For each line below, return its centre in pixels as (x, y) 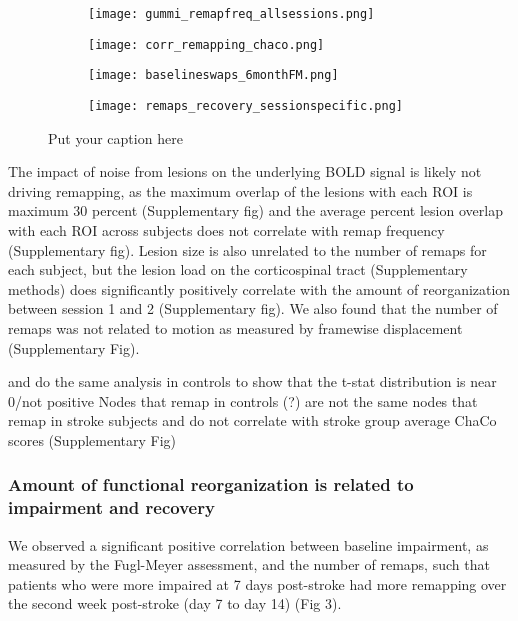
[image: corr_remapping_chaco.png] (206, 44)
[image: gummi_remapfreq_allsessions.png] (231, 14)
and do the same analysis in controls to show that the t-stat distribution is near (252, 381)
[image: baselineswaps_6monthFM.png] (213, 75)
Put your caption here (115, 137)
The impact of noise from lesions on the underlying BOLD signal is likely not (245, 171)
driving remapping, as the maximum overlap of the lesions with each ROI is (240, 190)
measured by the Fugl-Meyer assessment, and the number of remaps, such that (249, 564)
